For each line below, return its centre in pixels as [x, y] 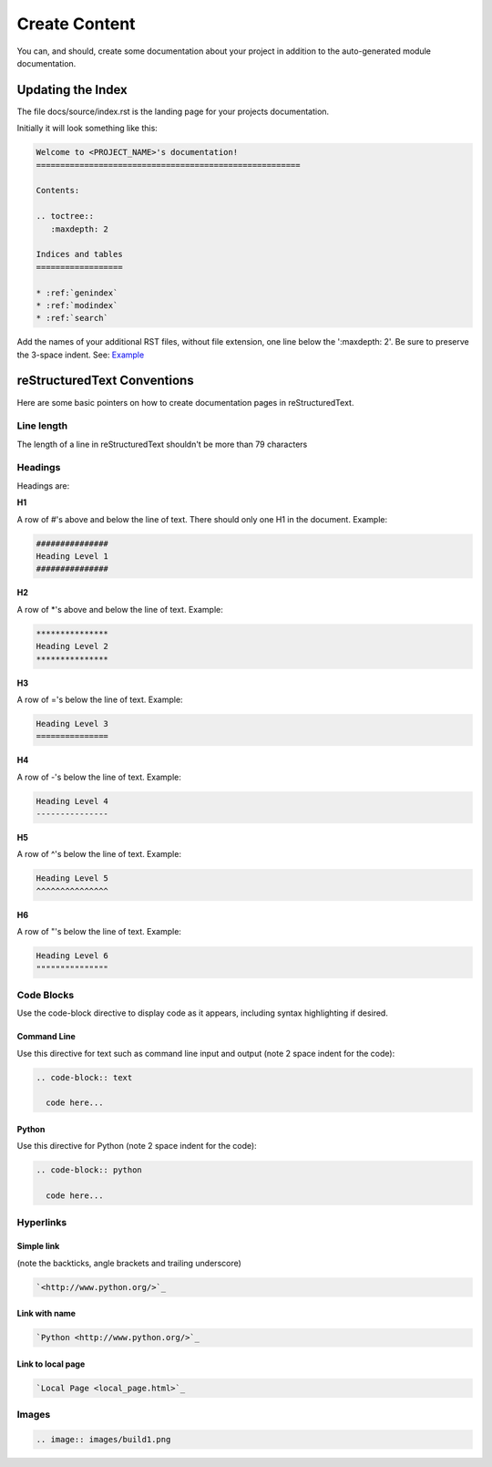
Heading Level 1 [72, 557]
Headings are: [43, 486]
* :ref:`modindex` [77, 305]
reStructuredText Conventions [106, 381]
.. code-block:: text [84, 1077]
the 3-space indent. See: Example [81, 355]
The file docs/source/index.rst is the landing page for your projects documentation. [173, 111]
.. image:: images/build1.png [103, 1440]
